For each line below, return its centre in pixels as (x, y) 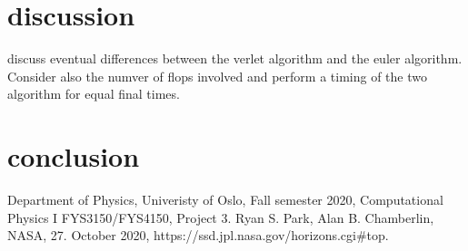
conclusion (74, 156)
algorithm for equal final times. (94, 94)
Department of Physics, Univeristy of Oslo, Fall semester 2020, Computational (225, 200)
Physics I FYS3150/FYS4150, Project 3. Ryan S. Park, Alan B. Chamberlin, (221, 217)
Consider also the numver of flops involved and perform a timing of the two (217, 76)
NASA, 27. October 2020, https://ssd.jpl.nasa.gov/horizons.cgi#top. (198, 235)
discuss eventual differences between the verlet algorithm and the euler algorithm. (235, 58)
